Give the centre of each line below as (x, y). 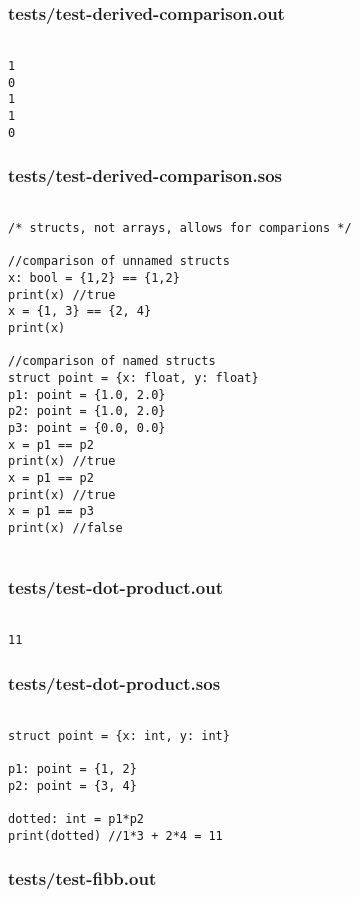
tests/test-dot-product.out (115, 587)
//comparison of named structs (112, 361)
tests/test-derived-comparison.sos (145, 175)
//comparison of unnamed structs (119, 261)
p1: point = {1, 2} (72, 768)
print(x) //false (65, 527)
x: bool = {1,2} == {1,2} (94, 278)
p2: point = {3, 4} (72, 785)
